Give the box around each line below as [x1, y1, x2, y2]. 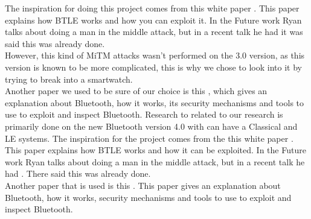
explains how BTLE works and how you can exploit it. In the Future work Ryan [5, 13, 302, 26]
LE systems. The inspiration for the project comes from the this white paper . [5, 132, 293, 144]
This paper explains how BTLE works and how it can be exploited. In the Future [5, 144, 306, 156]
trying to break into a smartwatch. [5, 72, 133, 85]
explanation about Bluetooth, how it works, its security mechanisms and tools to [5, 96, 304, 109]
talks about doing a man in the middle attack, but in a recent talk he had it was [5, 25, 303, 38]
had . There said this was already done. [5, 167, 151, 180]
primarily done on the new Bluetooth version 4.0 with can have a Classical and [5, 119, 298, 132]
